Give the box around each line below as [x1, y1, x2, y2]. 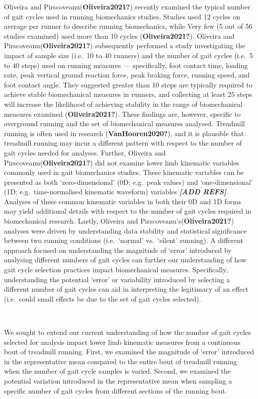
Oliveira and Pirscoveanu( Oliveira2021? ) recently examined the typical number [4, 1, 251, 11]
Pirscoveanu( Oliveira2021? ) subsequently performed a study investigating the [4, 40, 246, 51]
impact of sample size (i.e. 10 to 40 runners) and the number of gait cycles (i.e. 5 [4, 50, 253, 60]
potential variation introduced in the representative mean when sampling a [4, 375, 232, 386]
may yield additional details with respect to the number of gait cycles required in [4, 206, 252, 216]
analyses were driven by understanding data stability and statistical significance [4, 225, 247, 236]
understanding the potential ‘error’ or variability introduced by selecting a [4, 274, 230, 284]
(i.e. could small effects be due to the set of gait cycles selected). [4, 293, 201, 304]
